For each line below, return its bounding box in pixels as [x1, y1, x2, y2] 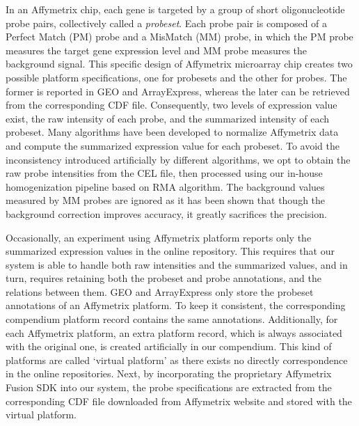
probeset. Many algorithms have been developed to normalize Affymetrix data [6, 125, 339, 139]
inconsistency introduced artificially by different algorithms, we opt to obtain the [6, 152, 351, 166]
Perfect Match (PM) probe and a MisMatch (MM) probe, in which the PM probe [6, 29, 353, 44]
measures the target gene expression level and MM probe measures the [6, 42, 308, 57]
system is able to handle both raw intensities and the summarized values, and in [6, 257, 348, 271]
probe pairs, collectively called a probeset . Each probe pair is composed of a [6, 15, 328, 30]
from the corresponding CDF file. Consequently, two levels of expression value [6, 97, 337, 112]
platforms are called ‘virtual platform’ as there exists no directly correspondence [6, 352, 348, 367]
